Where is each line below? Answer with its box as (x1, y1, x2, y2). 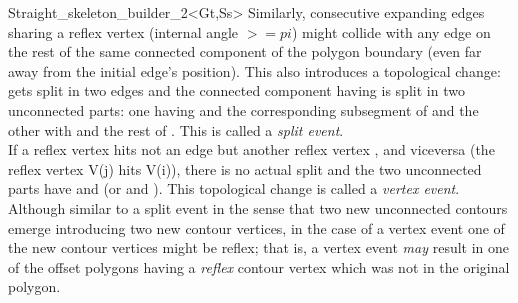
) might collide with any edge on (291, 21, 491, 42)
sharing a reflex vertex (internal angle (8, 21, 239, 42)
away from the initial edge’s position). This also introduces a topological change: (8, 60, 501, 81)
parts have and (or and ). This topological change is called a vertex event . (8, 178, 460, 199)
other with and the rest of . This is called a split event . (8, 119, 344, 140)
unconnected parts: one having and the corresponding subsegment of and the (8, 99, 479, 120)
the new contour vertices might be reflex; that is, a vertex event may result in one (8, 237, 510, 258)
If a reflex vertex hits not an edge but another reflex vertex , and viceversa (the (8, 139, 495, 160)
